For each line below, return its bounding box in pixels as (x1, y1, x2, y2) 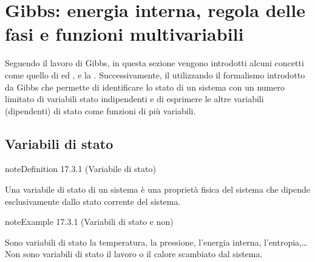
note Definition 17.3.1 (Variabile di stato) (5, 162, 156, 175)
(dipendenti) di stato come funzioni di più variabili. (5, 104, 196, 117)
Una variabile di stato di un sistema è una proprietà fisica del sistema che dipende (5, 183, 311, 196)
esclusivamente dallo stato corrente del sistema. (5, 195, 181, 207)
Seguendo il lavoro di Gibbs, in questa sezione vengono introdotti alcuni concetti (5, 57, 304, 69)
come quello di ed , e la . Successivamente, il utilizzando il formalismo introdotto (5, 68, 305, 81)
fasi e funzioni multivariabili (5, 21, 244, 46)
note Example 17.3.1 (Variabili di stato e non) (5, 215, 174, 228)
